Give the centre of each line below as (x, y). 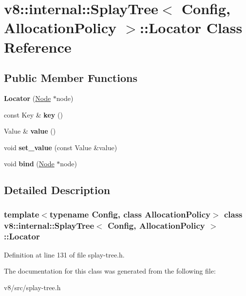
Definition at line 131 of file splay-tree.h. (64, 254)
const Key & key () (33, 114)
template (22, 214)
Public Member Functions (71, 78)
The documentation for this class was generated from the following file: (110, 271)
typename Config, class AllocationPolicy (130, 214)
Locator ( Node (28, 98)
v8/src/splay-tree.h (32, 287)
